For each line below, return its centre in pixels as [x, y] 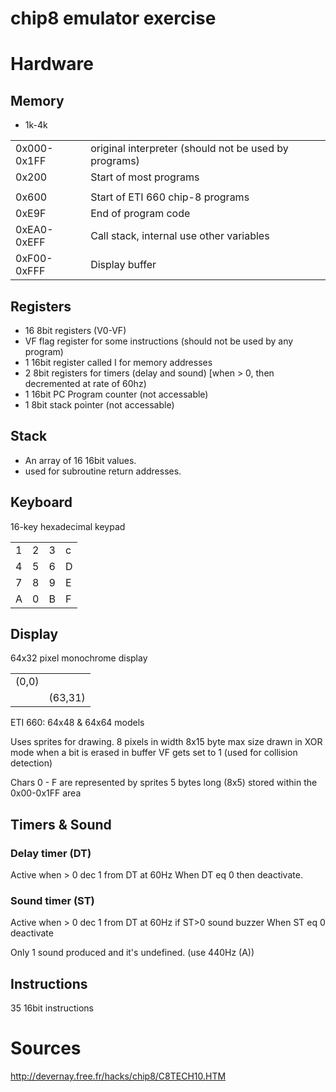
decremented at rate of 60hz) [85, 383]
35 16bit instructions [52, 1008]
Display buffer [123, 265]
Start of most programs [145, 177]
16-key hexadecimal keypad [68, 526]
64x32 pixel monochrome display [79, 658]
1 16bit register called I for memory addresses [118, 362]
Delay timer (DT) [51, 853]
